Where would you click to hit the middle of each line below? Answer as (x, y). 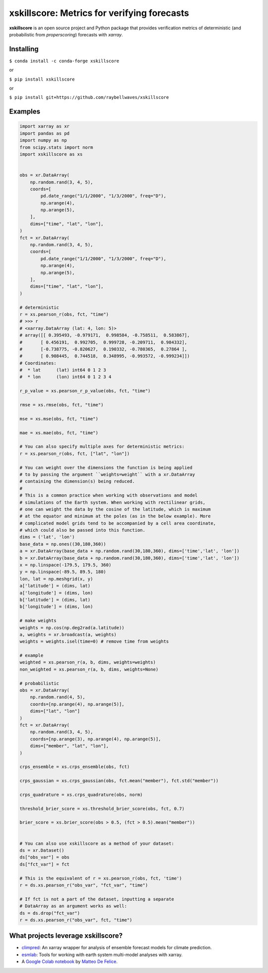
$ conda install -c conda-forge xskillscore (64, 61)
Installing (24, 49)
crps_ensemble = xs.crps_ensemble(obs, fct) (75, 767)
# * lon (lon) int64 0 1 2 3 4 (66, 377)
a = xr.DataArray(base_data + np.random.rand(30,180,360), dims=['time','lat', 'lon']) (130, 551)
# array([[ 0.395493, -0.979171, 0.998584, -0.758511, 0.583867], (105, 335)
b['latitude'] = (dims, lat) (55, 600)
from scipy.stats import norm (56, 147)
